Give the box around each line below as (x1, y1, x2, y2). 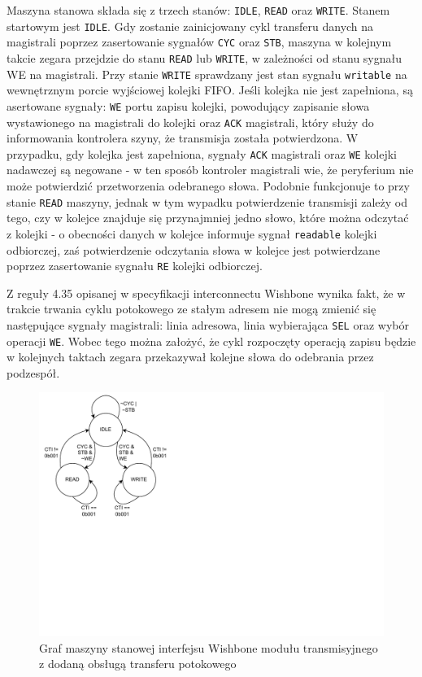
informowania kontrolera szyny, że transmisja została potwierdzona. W (7, 129, 359, 146)
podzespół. (7, 364, 60, 381)
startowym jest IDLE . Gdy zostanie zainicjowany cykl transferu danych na (7, 17, 374, 34)
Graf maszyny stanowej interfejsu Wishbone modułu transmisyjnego (39, 639, 378, 656)
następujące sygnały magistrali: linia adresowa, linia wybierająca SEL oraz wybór (7, 316, 409, 333)
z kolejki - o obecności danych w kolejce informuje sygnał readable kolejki (7, 225, 377, 242)
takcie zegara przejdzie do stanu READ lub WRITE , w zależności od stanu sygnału (7, 49, 402, 66)
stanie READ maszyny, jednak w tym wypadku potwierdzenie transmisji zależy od (7, 193, 407, 210)
